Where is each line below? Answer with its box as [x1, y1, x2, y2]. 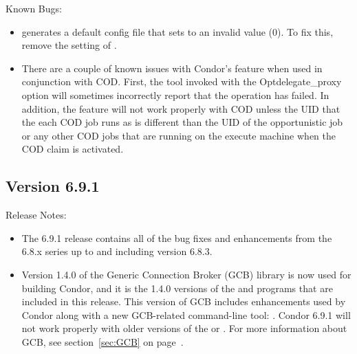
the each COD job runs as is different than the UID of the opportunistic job [21, 115, 343, 129]
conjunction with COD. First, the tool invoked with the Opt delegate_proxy [21, 74, 342, 89]
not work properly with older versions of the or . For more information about [21, 321, 347, 335]
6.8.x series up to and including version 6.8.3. [21, 244, 213, 258]
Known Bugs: [6, 1, 62, 15]
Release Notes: [6, 208, 67, 222]
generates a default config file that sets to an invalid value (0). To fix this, [21, 24, 334, 38]
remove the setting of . [21, 38, 117, 52]
